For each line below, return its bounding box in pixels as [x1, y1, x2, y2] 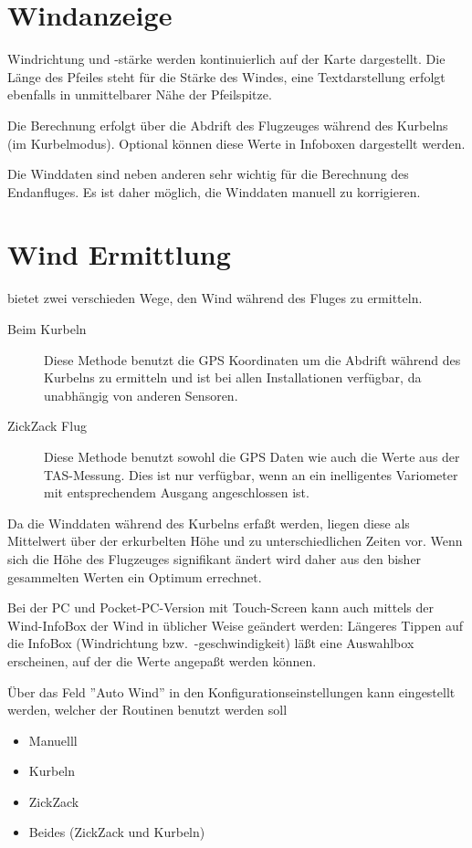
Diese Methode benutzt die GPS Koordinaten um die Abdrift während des [44, 350, 461, 369]
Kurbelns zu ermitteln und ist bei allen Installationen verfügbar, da [44, 368, 422, 387]
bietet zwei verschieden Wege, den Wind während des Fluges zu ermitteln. [7, 288, 423, 308]
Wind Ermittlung [7, 236, 231, 273]
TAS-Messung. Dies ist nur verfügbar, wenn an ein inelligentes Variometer [44, 465, 458, 484]
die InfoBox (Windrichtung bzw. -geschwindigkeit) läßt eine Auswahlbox [7, 633, 414, 653]
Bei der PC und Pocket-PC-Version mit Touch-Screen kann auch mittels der [7, 598, 434, 617]
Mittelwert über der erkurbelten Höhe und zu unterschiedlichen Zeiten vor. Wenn [7, 531, 463, 550]
